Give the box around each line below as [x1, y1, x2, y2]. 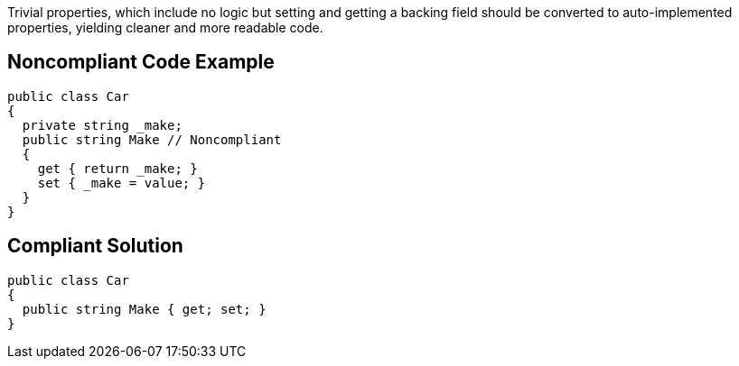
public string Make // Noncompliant [22, 132, 282, 147]
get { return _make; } [37, 160, 198, 176]
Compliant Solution [7, 234, 183, 258]
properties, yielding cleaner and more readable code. [7, 20, 323, 35]
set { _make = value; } [37, 175, 206, 190]
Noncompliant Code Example [7, 50, 275, 74]
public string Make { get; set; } [22, 301, 267, 316]
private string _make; [22, 117, 182, 133]
